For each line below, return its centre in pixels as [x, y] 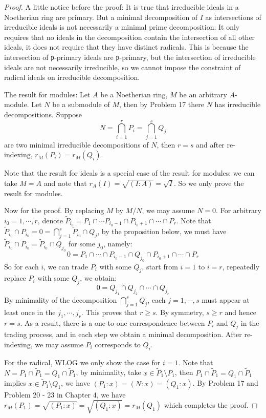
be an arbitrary [203, 94]
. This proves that [109, 312]
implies [15, 383]
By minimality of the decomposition [61, 299]
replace [15, 278]
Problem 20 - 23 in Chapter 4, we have [65, 394]
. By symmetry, [180, 312]
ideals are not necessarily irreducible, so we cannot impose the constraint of [123, 67]
